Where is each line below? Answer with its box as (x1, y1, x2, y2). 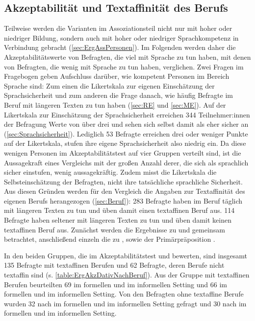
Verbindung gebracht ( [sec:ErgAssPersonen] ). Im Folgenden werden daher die (4, 42, 236, 52)
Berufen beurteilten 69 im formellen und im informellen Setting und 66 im (4, 279, 227, 289)
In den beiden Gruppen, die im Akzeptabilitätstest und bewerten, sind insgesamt (4, 250, 248, 260)
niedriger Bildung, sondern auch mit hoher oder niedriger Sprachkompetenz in (4, 32, 239, 43)
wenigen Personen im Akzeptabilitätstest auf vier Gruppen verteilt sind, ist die (4, 147, 241, 158)
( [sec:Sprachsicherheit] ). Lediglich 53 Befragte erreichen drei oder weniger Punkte (4, 128, 248, 138)
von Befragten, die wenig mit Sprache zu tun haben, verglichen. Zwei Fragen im (4, 61, 244, 71)
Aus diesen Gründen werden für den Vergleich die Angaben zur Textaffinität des (4, 186, 245, 196)
